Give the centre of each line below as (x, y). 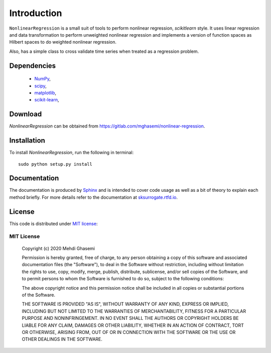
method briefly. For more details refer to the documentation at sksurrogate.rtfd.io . (94, 197)
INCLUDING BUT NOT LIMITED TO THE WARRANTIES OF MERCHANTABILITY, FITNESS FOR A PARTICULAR (134, 311)
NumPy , (43, 79)
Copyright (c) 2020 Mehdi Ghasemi (58, 248)
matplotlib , (45, 92)
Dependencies (33, 66)
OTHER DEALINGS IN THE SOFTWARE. (62, 339)
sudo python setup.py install (55, 164)
